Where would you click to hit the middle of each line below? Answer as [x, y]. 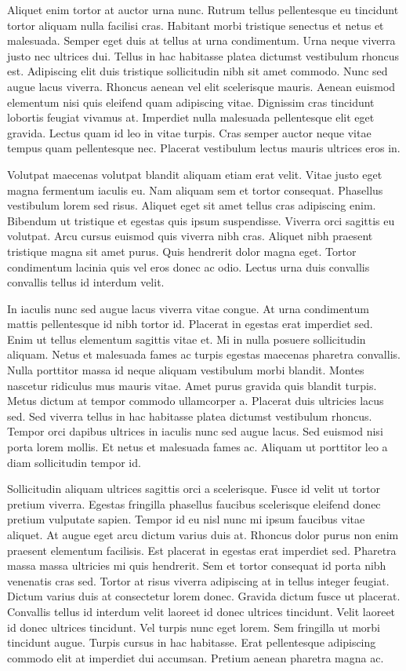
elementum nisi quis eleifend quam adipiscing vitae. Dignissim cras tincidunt [191, 102]
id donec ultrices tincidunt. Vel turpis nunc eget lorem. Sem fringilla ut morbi [194, 627]
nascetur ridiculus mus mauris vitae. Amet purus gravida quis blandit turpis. [192, 385]
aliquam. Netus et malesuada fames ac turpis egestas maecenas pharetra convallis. [204, 354]
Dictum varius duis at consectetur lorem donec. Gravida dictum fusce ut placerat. [204, 596]
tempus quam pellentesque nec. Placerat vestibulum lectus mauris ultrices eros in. [204, 148]
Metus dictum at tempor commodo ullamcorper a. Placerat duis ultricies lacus [196, 401]
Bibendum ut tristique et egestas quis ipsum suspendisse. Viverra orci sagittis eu [201, 220]
